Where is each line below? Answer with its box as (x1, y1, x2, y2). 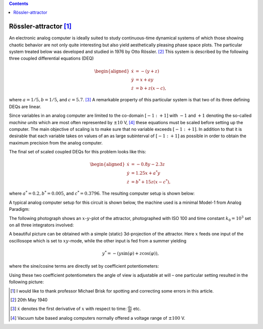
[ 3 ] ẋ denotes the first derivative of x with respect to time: (10, 306, 127, 311)
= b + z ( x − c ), (135, 85, 167, 91)
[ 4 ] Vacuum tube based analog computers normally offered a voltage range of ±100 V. (10, 315, 185, 321)
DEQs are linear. (9, 104, 41, 110)
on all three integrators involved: (9, 222, 74, 228)
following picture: (9, 279, 44, 285)
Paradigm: (9, 206, 30, 212)
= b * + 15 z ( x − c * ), (131, 178, 170, 184)
